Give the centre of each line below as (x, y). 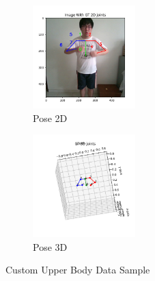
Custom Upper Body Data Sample (78, 270)
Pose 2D (50, 118)
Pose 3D (50, 246)
